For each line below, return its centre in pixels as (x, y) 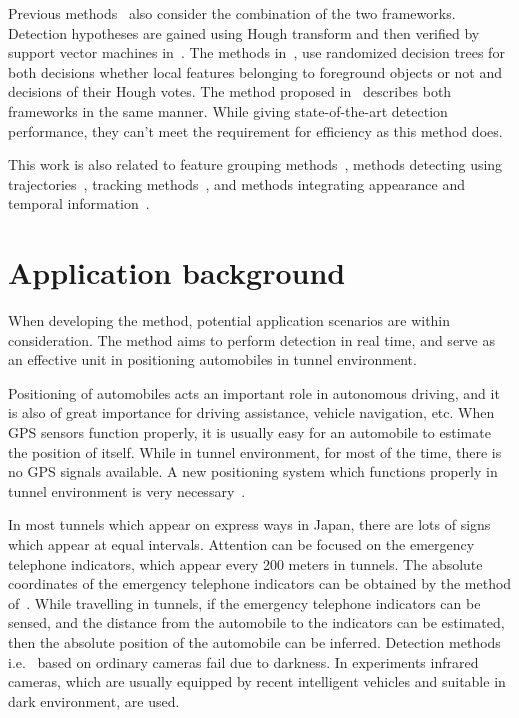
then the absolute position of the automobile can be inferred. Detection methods (254, 641)
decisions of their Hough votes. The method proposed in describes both (230, 91)
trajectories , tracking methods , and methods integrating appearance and (237, 183)
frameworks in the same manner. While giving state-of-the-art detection (228, 110)
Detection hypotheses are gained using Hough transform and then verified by (244, 32)
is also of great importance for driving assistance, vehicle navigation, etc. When (251, 412)
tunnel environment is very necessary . (127, 490)
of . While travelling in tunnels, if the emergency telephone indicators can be (244, 602)
